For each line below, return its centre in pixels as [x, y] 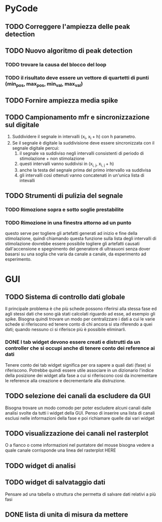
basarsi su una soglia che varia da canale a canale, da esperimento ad [76, 254]
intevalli [27, 180]
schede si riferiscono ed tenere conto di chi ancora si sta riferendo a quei [79, 324]
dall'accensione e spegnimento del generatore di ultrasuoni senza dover [78, 249]
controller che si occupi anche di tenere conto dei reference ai [80, 348]
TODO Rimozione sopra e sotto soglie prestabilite [64, 209]
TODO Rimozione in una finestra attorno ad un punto [68, 223]
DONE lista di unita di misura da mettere [67, 515]
